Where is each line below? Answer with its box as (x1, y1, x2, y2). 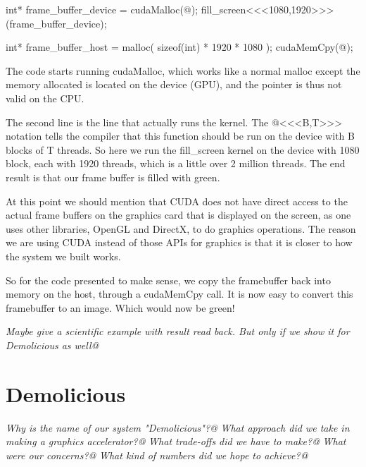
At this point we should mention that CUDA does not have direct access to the (6, 193, 348, 208)
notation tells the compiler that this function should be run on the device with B (6, 128, 355, 143)
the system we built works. (6, 248, 121, 263)
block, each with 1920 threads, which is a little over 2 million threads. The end (6, 156, 346, 171)
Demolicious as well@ (6, 337, 99, 352)
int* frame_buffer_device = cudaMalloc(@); (6, 2, 198, 16)
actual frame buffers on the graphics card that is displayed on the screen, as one (6, 207, 351, 222)
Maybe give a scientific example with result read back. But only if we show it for (6, 324, 350, 339)
